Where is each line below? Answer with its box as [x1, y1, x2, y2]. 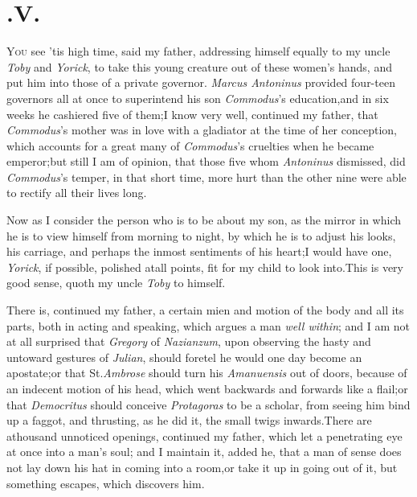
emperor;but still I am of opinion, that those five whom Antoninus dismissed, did [6, 153, 406, 170]
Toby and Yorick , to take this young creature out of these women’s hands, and [6, 58, 392, 75]
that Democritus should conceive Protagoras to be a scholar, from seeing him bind [6, 396, 411, 413]
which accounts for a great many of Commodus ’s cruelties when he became [6, 137, 374, 154]
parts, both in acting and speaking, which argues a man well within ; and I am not [6, 317, 411, 334]
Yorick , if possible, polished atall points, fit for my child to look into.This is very [6, 258, 403, 275]
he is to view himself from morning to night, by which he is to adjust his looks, [6, 227, 396, 244]
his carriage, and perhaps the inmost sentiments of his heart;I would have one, [6, 243, 392, 260]
